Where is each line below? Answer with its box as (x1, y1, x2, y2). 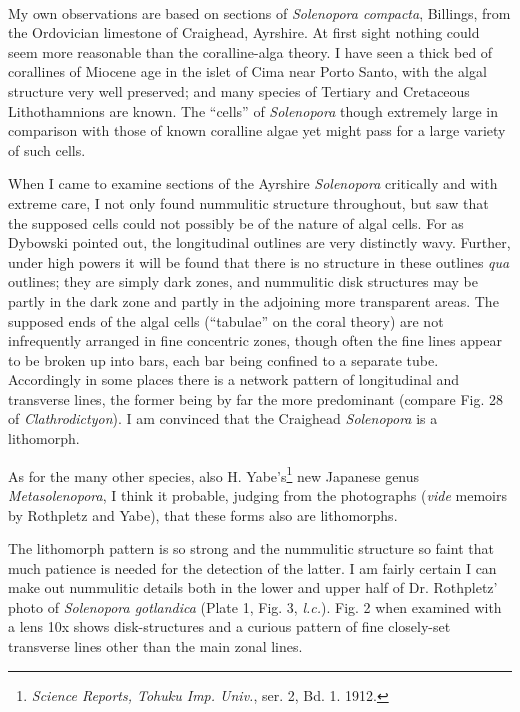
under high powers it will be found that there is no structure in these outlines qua (8, 251, 510, 272)
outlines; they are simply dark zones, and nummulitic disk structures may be (8, 271, 479, 292)
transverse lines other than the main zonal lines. (8, 636, 303, 657)
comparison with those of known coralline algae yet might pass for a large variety (8, 120, 506, 141)
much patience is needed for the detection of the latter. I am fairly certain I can (8, 557, 497, 578)
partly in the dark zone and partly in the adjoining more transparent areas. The (8, 290, 499, 311)
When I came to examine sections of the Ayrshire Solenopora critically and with (8, 173, 498, 194)
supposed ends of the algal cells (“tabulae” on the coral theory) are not (8, 310, 444, 331)
